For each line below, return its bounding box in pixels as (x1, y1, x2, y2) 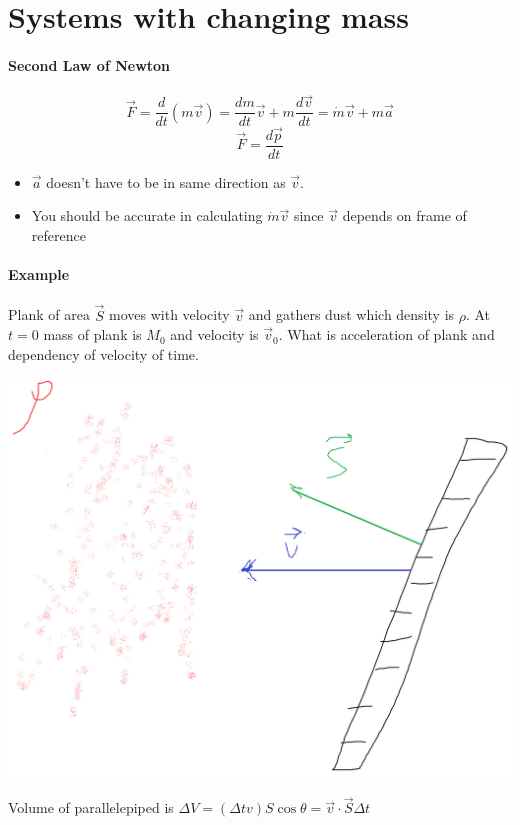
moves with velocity (109, 304, 230, 325)
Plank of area (8, 304, 90, 325)
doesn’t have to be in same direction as (46, 171, 286, 192)
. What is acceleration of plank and (278, 324, 495, 345)
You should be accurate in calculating (31, 205, 263, 226)
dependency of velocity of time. (8, 343, 199, 364)
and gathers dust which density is (248, 304, 455, 325)
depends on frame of (342, 205, 467, 226)
